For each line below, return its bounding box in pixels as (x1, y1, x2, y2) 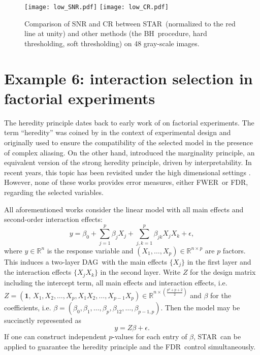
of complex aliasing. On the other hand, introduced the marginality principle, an (4, 147, 255, 157)
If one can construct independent (4, 331, 107, 342)
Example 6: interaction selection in (4, 68, 253, 88)
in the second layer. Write (100, 267, 181, 277)
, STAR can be (193, 331, 241, 342)
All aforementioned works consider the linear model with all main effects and (4, 204, 244, 214)
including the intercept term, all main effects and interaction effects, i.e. (4, 277, 227, 287)
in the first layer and (187, 256, 251, 267)
